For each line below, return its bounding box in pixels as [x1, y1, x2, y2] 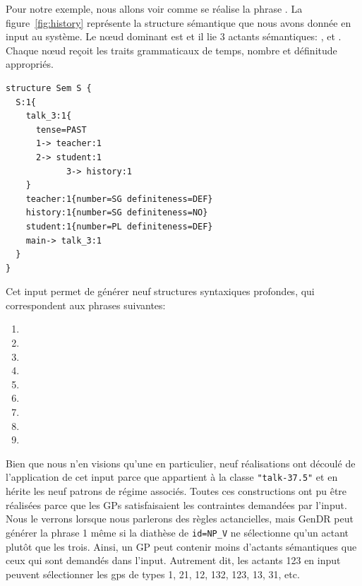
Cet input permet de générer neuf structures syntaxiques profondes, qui [6, 284, 315, 299]
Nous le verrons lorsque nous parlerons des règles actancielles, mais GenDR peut [6, 511, 354, 526]
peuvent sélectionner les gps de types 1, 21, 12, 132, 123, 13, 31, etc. [6, 566, 300, 581]
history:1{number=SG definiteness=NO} [25, 208, 208, 218]
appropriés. [6, 56, 54, 71]
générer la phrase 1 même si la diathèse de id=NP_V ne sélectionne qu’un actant [6, 525, 349, 539]
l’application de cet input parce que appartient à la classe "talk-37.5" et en [6, 470, 338, 484]
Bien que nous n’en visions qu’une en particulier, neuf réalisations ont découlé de [6, 455, 356, 470]
